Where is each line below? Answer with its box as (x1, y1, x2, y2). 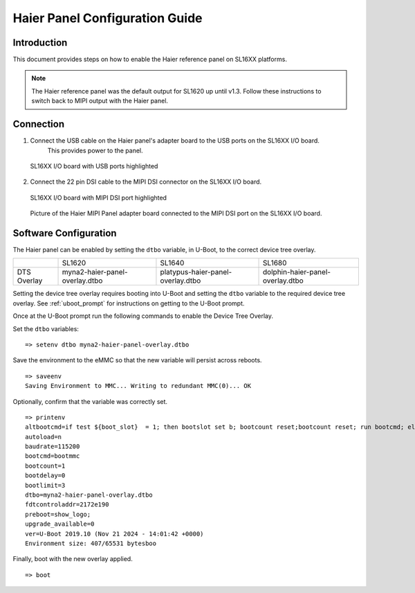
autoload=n (25, 433, 62, 441)
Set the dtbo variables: (12, 324, 80, 333)
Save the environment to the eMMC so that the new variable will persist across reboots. (12, 356, 262, 364)
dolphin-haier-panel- (263, 267, 331, 277)
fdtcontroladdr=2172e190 (25, 501, 109, 508)
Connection (12, 118, 65, 130)
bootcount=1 (25, 461, 66, 470)
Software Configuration (12, 227, 117, 239)
